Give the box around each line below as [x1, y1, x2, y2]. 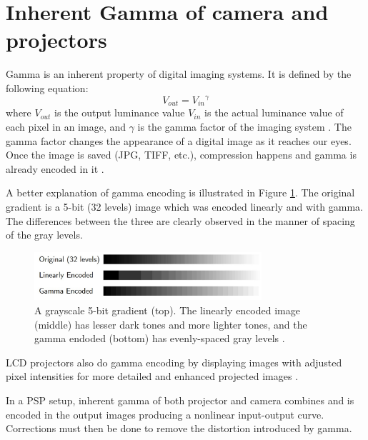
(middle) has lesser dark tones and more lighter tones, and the [34, 316, 307, 331]
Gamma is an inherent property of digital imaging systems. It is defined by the [6, 66, 352, 81]
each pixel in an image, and [6, 119, 126, 134]
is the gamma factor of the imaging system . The [137, 119, 352, 134]
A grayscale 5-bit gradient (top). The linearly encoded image [34, 303, 300, 318]
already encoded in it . [6, 161, 104, 176]
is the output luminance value [54, 105, 185, 120]
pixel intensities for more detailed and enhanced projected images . [6, 369, 299, 384]
